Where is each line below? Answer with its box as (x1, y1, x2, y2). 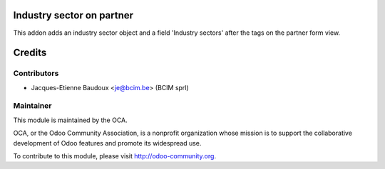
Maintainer (13, 101, 52, 111)
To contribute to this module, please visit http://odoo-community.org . (13, 151, 217, 160)
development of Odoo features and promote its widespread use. (13, 138, 202, 147)
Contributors (13, 68, 59, 78)
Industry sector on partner (13, 9, 134, 21)
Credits (13, 47, 47, 59)
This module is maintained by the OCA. (13, 116, 128, 124)
